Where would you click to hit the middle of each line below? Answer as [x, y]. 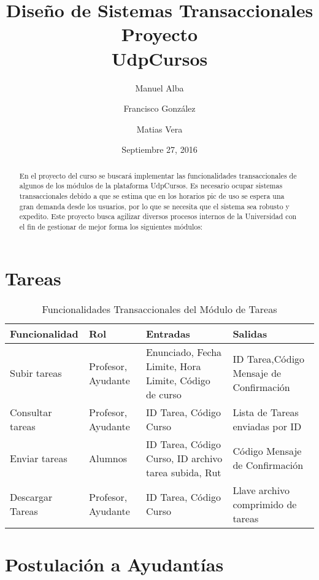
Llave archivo [261, 490]
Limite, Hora [173, 366]
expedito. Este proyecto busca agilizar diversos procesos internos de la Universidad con [158, 216]
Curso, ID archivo [184, 458]
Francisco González [159, 108]
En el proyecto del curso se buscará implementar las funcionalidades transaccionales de [158, 175]
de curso [163, 394]
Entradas [168, 333]
